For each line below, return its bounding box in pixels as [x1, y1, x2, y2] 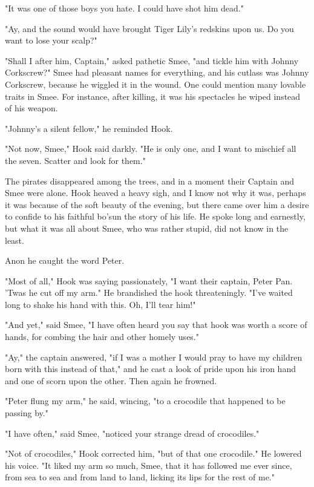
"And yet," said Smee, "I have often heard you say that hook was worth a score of [5, 318, 307, 331]
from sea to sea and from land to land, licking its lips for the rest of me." [5, 471, 275, 483]
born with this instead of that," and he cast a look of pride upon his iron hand [5, 362, 296, 375]
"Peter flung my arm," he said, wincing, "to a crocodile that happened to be [5, 394, 286, 407]
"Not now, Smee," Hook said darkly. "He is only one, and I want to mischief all [5, 142, 296, 155]
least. [5, 234, 24, 246]
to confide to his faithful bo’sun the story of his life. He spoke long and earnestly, [5, 210, 306, 223]
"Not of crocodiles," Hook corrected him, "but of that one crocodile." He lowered [5, 447, 302, 460]
